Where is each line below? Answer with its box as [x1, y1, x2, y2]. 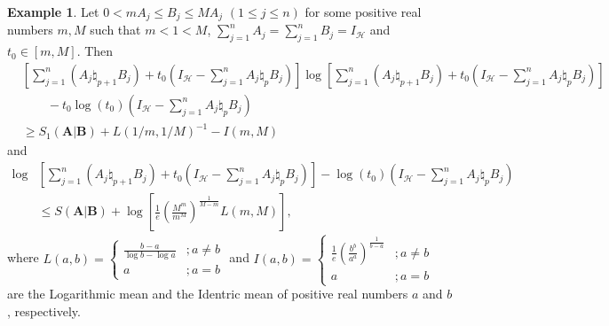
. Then [76, 42, 114, 60]
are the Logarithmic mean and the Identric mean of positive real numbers [7, 284, 408, 303]
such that [90, 20, 141, 39]
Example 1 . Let [7, 3, 99, 20]
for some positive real [304, 3, 422, 20]
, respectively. [7, 301, 81, 320]
